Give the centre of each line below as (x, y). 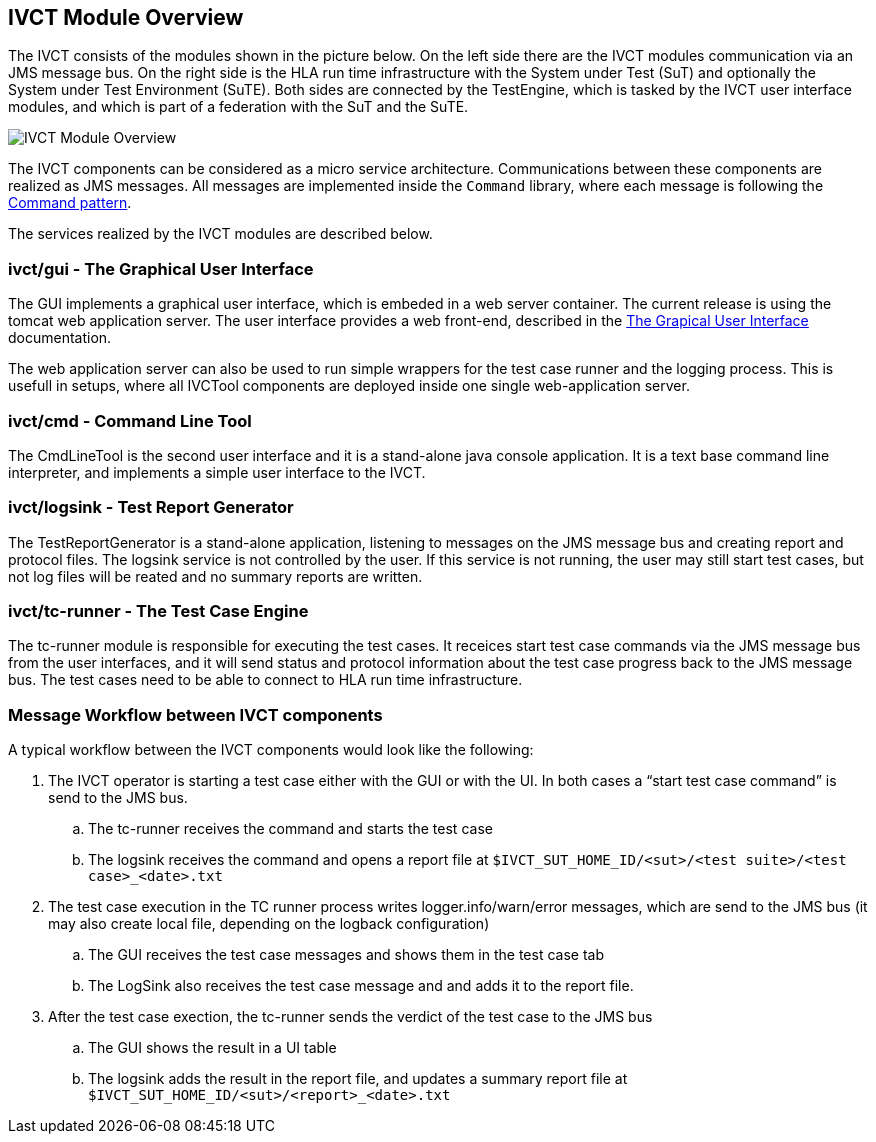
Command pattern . (70, 203)
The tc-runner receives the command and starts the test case (290, 829)
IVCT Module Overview (126, 17)
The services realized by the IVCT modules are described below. (220, 234)
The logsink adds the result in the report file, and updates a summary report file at (358, 1079)
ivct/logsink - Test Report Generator (151, 507)
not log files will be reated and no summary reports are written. (215, 576)
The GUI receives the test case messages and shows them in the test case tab (346, 955)
